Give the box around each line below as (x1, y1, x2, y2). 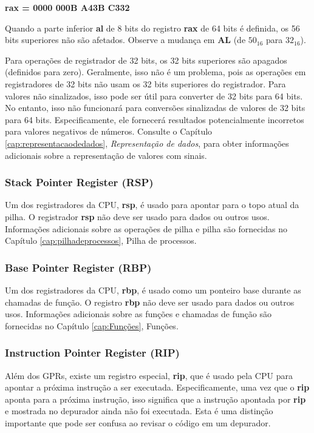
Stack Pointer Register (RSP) (5, 175, 154, 190)
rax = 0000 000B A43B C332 (5, 1, 130, 13)
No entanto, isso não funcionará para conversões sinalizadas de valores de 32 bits (5, 101, 305, 114)
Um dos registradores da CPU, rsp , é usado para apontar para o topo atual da (5, 198, 299, 211)
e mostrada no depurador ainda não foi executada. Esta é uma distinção (5, 404, 273, 417)
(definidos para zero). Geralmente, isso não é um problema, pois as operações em (5, 65, 306, 78)
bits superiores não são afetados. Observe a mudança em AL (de (5, 33, 246, 46)
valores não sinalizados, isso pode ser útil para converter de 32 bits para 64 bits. (5, 89, 303, 102)
